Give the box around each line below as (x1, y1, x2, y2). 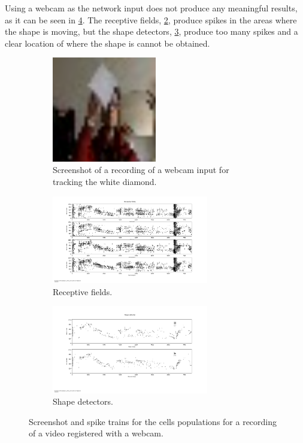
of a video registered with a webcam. (29, 427, 163, 439)
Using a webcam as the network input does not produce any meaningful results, (5, 2, 298, 14)
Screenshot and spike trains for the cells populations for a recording (29, 415, 277, 427)
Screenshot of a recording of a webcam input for (53, 163, 229, 176)
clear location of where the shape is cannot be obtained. (5, 37, 210, 49)
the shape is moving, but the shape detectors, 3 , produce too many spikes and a (5, 25, 298, 38)
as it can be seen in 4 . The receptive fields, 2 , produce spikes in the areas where (5, 13, 297, 26)
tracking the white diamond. (53, 175, 157, 187)
